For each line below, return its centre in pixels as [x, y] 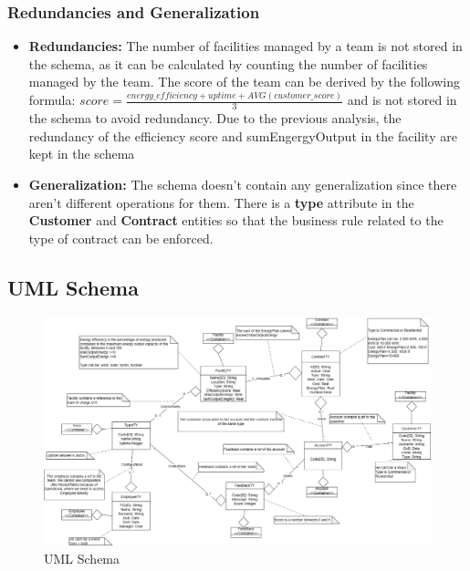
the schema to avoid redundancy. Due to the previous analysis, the [215, 118]
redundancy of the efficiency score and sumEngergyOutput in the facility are [243, 135]
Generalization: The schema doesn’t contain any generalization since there [243, 184]
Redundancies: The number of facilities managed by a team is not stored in [245, 46]
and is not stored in [402, 100]
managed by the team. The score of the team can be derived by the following [245, 82]
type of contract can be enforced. [121, 238]
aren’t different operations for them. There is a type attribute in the [221, 202]
